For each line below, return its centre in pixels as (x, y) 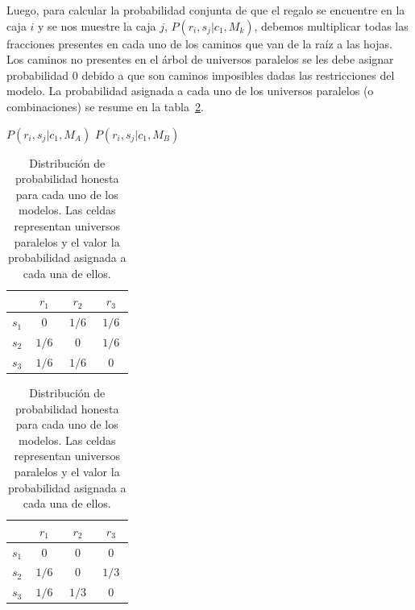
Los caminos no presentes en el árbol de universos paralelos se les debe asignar (200, 59)
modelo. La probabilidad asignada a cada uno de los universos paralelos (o (190, 91)
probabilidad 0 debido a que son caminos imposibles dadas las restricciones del (201, 75)
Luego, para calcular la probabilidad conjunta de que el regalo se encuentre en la (206, 10)
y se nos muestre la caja (97, 25)
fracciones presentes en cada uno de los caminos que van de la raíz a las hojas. (199, 43)
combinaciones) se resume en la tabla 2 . (105, 106)
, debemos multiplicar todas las (331, 25)
